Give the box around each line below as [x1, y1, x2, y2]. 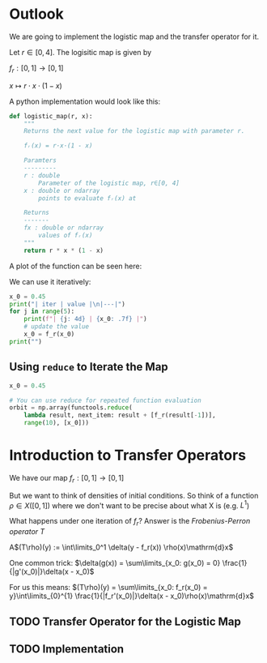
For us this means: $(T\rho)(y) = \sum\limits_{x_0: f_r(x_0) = [9, 583, 209, 592]
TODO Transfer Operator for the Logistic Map [9, 614, 241, 628]
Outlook [9, 5, 64, 24]
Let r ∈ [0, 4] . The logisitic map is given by [9, 47, 152, 57]
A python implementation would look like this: [9, 96, 161, 106]
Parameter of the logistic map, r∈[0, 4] [38, 179, 180, 187]
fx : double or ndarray [23, 224, 104, 232]
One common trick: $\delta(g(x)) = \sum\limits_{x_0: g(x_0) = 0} [9, 558, 221, 568]
